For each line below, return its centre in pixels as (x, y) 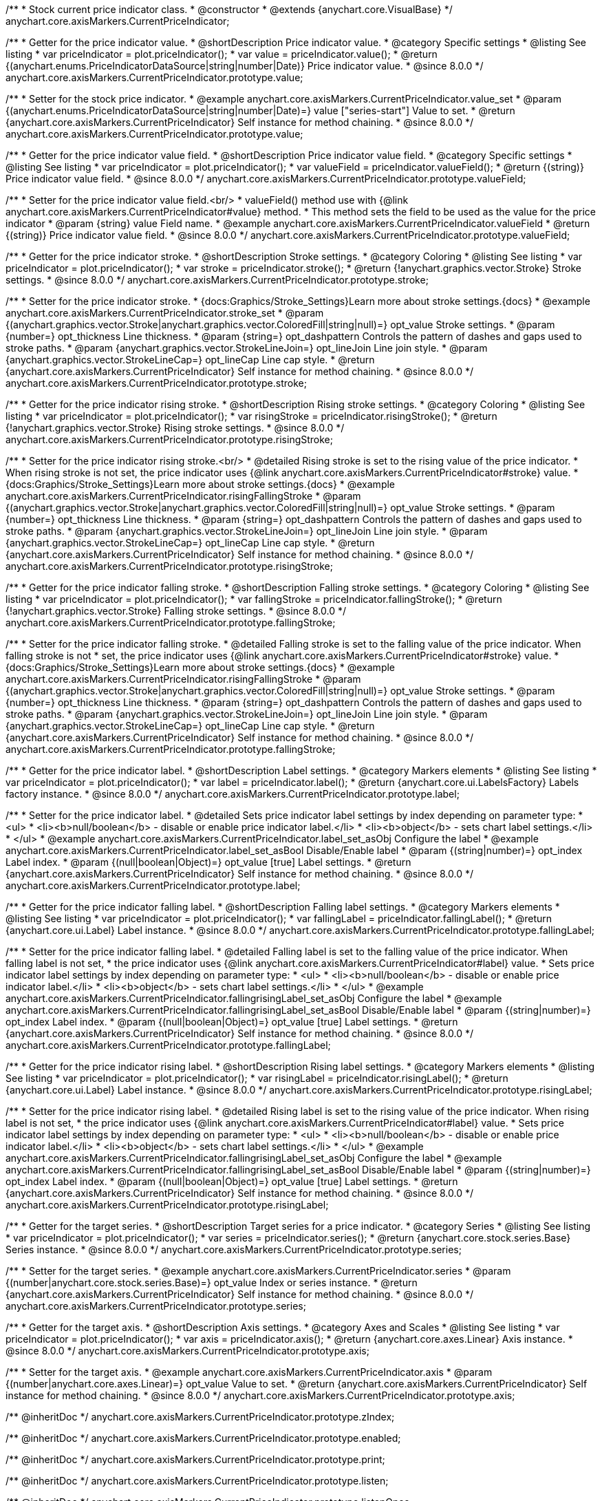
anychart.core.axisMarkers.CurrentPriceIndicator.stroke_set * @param (165, 313)
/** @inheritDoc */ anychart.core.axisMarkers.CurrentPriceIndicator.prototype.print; (195, 1459)
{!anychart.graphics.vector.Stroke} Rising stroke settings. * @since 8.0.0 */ (175, 428)
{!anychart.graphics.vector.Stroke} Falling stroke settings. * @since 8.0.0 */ (176, 611)
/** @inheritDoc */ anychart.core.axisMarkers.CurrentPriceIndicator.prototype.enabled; (203, 1438)
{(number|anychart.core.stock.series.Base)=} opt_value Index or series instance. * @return (212, 1282)
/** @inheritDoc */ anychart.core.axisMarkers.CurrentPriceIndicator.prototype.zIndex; (200, 1417)
